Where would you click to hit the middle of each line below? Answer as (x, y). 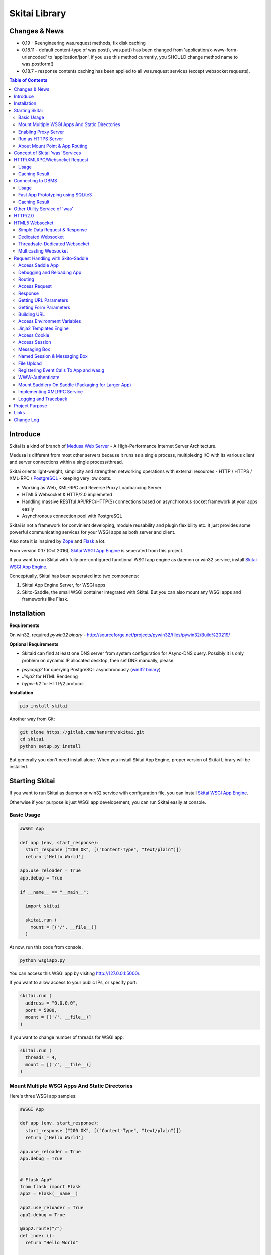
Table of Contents (28, 80)
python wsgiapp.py (42, 960)
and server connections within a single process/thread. (66, 462)
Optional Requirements (34, 644)
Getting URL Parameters (43, 300)
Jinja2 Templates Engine (43, 328)
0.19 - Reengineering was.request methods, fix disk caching (84, 43)
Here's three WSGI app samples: (43, 1096)
